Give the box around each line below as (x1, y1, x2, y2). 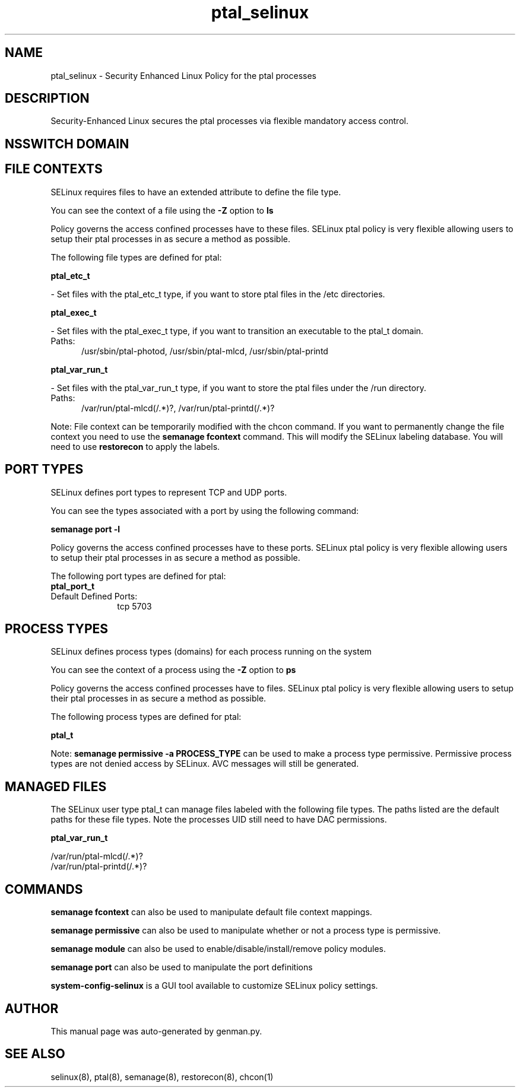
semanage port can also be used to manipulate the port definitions (50, 962, 313, 973)
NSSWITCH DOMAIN (5, 136, 129, 151)
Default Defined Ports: (50, 591, 138, 601)
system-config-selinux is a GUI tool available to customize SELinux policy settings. (50, 980, 378, 991)
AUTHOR (5, 1001, 59, 1016)
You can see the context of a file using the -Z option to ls (50, 205, 274, 215)
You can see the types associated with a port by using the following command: (50, 505, 359, 516)
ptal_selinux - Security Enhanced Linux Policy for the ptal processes (50, 70, 316, 81)
